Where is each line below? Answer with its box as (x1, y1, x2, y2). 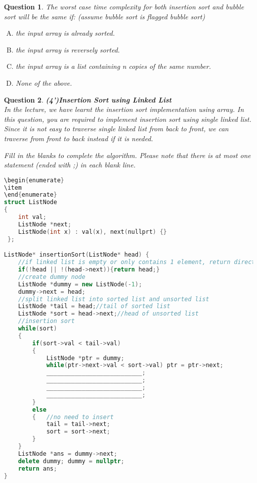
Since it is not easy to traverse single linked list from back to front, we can (4, 123, 229, 134)
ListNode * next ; (18, 220, 72, 228)
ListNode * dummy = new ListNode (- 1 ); (18, 280, 142, 288)
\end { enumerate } (4, 191, 57, 199)
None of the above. (15, 77, 72, 88)
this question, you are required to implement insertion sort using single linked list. (4, 113, 252, 124)
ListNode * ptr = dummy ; (46, 354, 125, 362)
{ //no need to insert (32, 413, 114, 421)
